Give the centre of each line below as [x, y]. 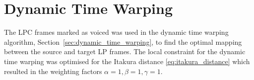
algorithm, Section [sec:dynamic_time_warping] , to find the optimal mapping [123, 41]
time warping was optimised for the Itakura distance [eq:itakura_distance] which [127, 61]
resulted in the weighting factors [53, 71]
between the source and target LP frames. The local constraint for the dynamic [125, 51]
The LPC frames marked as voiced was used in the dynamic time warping [116, 32]
